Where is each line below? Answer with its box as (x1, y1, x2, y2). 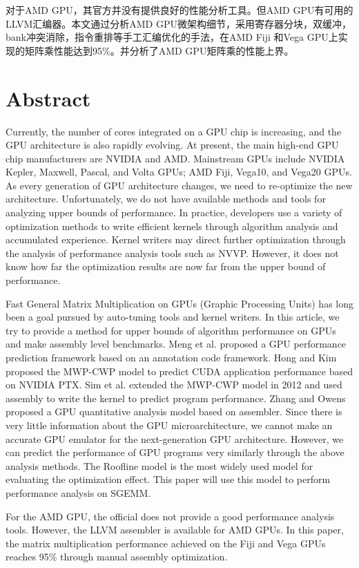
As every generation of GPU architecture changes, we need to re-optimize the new (6, 178, 353, 192)
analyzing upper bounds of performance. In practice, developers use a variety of (6, 205, 342, 220)
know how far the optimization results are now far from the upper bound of (6, 259, 326, 274)
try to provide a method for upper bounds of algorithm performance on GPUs (6, 323, 336, 337)
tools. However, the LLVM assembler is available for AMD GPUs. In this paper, (6, 522, 344, 537)
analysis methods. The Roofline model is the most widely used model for (6, 458, 313, 473)
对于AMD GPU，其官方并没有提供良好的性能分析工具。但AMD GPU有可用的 (6, 3, 353, 17)
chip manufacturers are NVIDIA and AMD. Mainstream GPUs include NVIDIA (6, 151, 345, 165)
